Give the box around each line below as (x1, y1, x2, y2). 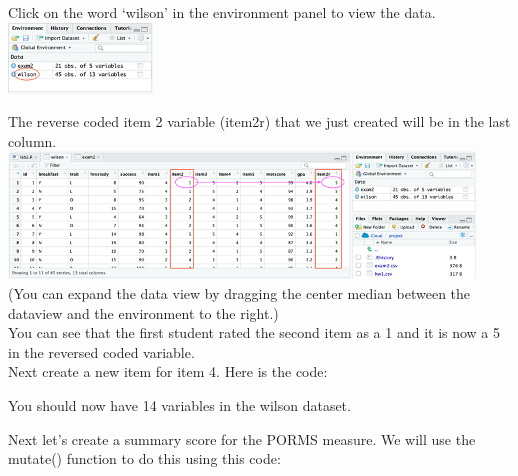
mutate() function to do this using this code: (8, 448, 281, 469)
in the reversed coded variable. (8, 341, 195, 362)
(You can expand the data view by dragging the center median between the (8, 282, 471, 303)
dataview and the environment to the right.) (8, 302, 279, 323)
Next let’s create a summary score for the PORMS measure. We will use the (8, 428, 476, 449)
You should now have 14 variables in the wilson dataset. (8, 394, 351, 415)
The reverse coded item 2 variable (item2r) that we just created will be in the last (8, 111, 511, 132)
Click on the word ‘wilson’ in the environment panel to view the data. (8, 2, 436, 22)
